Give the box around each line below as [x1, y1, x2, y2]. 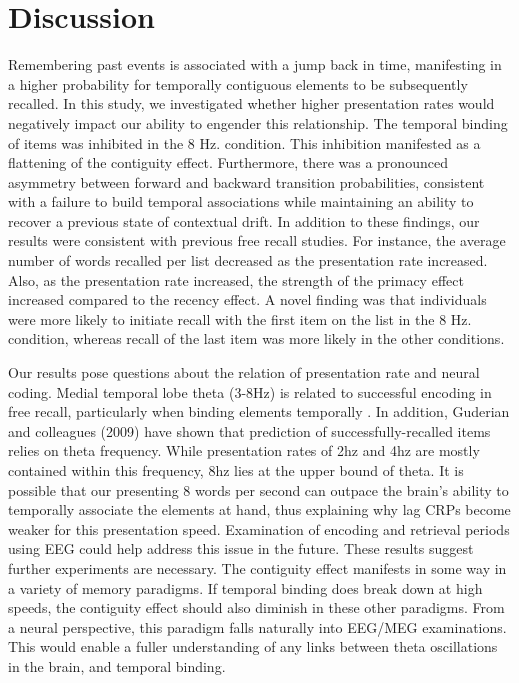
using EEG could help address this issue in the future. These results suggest [8, 538, 474, 559]
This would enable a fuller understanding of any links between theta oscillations [8, 636, 498, 657]
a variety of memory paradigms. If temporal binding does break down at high [8, 577, 483, 598]
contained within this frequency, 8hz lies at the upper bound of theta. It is [8, 460, 464, 480]
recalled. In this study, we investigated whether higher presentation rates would [8, 93, 495, 114]
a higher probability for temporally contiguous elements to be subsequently [8, 73, 468, 94]
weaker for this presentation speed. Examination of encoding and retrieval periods [8, 518, 510, 539]
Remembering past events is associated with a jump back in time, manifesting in [8, 54, 502, 75]
